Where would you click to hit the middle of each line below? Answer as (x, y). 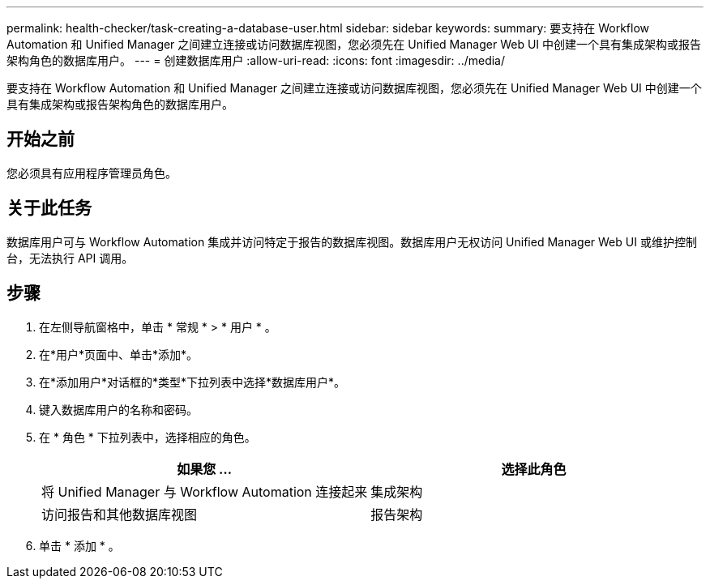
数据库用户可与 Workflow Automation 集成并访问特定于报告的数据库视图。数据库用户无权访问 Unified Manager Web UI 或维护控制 (352, 241)
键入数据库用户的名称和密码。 (118, 409)
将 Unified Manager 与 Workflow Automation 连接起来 (205, 491)
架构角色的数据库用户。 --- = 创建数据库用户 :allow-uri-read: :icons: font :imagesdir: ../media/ (256, 60)
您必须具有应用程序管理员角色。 (92, 173)
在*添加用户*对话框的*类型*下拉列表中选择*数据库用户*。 (192, 382)
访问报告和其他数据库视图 (120, 514)
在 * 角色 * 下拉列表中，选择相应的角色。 (148, 437)
